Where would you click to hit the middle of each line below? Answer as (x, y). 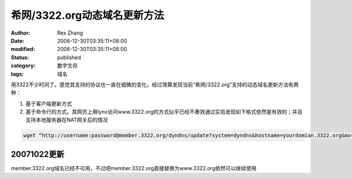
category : (23, 66)
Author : (21, 33)
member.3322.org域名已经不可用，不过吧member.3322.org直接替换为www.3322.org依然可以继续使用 (134, 168)
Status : (20, 57)
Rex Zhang (70, 33)
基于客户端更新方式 (49, 103)
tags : (17, 74)
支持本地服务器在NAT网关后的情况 (67, 120)
